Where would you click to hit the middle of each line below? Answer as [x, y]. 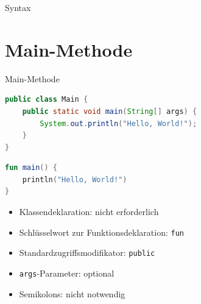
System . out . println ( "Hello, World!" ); [118, 123]
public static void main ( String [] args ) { [110, 111]
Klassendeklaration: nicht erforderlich [89, 212]
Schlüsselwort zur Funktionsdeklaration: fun [101, 232]
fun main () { [31, 168]
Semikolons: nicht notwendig [72, 293]
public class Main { [47, 100]
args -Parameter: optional [67, 273]
